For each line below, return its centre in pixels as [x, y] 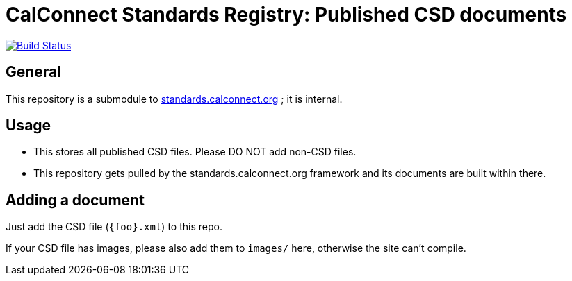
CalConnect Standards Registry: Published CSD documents [286, 15]
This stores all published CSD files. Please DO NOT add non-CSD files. [195, 152]
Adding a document [75, 200]
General [34, 72]
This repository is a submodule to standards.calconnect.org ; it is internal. [174, 99]
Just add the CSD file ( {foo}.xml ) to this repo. [114, 227]
